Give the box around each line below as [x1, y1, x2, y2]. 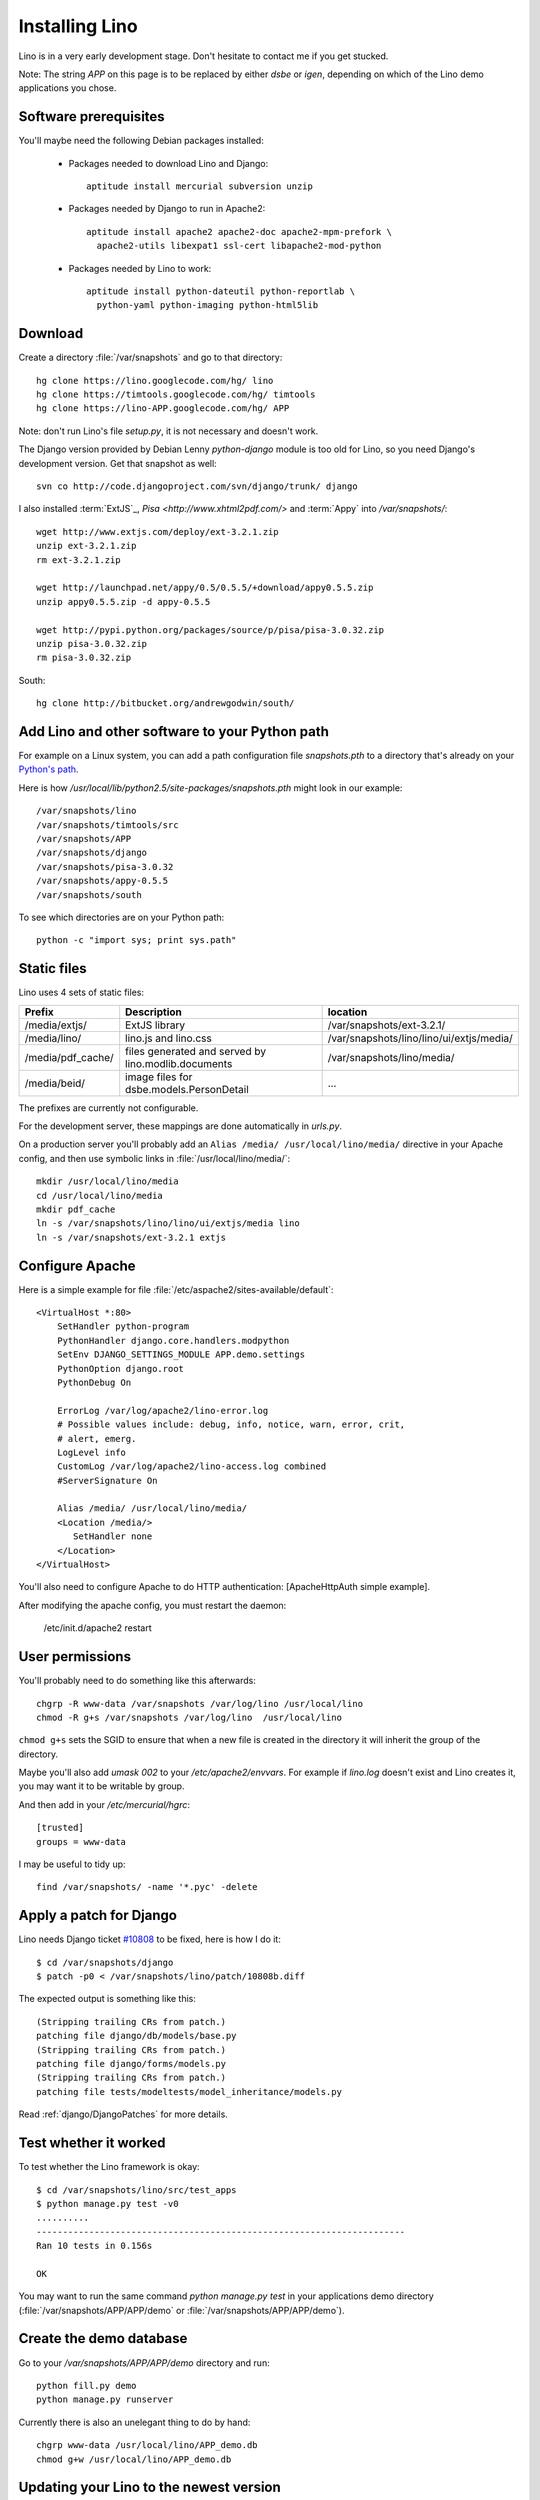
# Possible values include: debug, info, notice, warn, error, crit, [56, 1419, 406, 1430]
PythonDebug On [56, 1376, 132, 1388]
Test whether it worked [18, 2135, 166, 2152]
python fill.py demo [36, 2380, 137, 2391]
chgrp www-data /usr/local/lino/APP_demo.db [36, 2440, 259, 2451]
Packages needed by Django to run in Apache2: [68, 203, 266, 215]
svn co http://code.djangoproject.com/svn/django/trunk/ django [36, 481, 359, 492]
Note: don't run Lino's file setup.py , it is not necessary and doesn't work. [18, 425, 319, 437]
